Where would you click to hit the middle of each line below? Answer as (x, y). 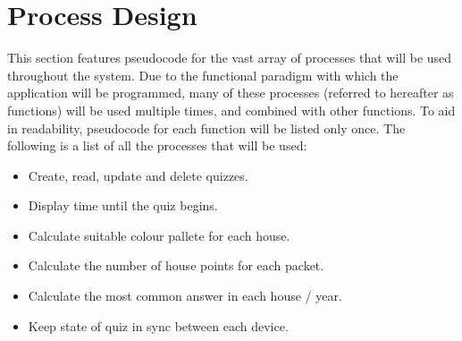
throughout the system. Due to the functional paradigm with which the (203, 75)
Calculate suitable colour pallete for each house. (159, 235)
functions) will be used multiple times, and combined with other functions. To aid (231, 110)
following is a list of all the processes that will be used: (157, 145)
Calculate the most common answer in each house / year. (185, 296)
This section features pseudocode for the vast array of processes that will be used (230, 58)
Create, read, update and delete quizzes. (138, 175)
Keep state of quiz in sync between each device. (158, 325)
